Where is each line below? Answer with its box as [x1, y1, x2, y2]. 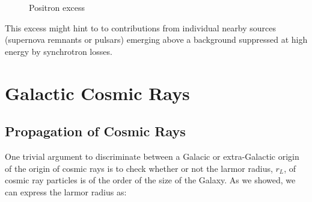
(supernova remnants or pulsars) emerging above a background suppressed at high [5, 33, 308, 46]
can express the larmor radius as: [5, 185, 127, 198]
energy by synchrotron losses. [5, 45, 112, 57]
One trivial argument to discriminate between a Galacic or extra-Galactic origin [5, 150, 299, 162]
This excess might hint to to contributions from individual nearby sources [5, 21, 276, 34]
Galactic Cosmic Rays [5, 80, 190, 105]
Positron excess [29, 1, 85, 13]
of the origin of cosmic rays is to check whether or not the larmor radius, [5, 162, 273, 174]
